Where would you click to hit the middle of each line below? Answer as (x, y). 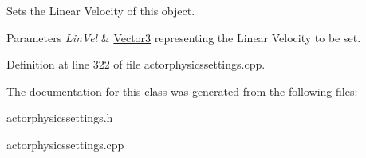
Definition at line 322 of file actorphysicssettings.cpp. (136, 64)
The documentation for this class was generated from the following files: (182, 91)
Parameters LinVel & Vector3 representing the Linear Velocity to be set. (184, 37)
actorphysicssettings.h (60, 118)
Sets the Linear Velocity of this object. (101, 10)
